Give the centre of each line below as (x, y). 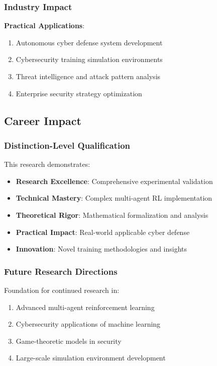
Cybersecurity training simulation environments (89, 59)
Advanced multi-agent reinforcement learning (85, 307)
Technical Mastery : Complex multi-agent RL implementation (114, 198)
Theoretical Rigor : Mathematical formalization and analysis (112, 215)
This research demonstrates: (47, 164)
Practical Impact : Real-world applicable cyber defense (103, 232)
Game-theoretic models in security (69, 341)
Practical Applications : (44, 25)
